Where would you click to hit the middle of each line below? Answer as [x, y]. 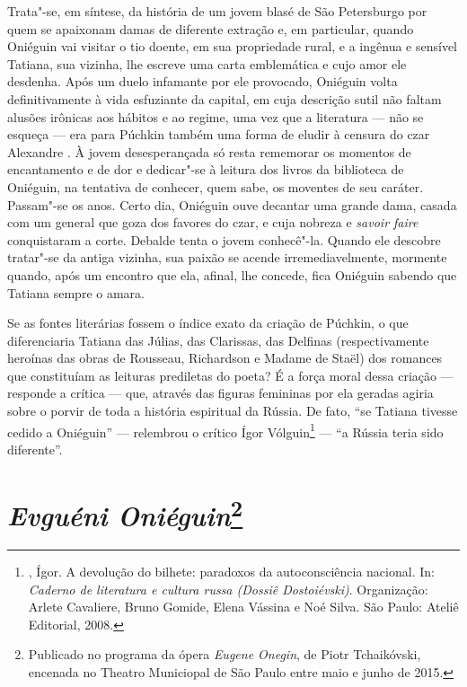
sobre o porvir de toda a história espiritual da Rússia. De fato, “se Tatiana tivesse [233, 411]
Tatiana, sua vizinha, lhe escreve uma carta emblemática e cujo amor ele [207, 63]
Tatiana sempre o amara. [76, 292]
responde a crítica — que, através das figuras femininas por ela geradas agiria [220, 393]
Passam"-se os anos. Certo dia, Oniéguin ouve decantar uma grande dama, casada [232, 204]
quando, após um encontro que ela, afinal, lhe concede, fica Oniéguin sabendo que [232, 274]
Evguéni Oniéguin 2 [125, 513]
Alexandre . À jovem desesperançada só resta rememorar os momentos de [209, 151]
